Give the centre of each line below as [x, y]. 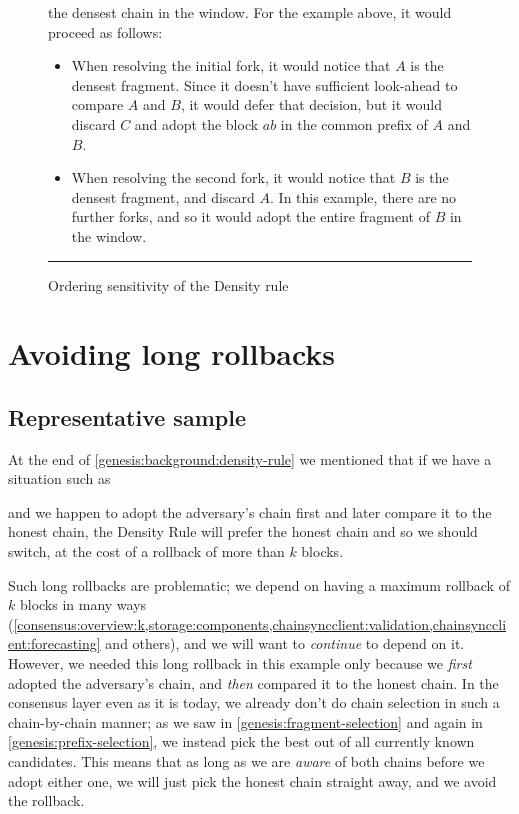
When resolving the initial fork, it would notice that [231, 65]
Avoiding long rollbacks [172, 353]
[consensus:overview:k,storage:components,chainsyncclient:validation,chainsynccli [260, 623]
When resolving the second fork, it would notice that [233, 177]
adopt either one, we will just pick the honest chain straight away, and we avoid [252, 780]
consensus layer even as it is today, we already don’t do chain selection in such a [254, 702]
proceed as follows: [105, 31]
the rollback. [46, 800]
